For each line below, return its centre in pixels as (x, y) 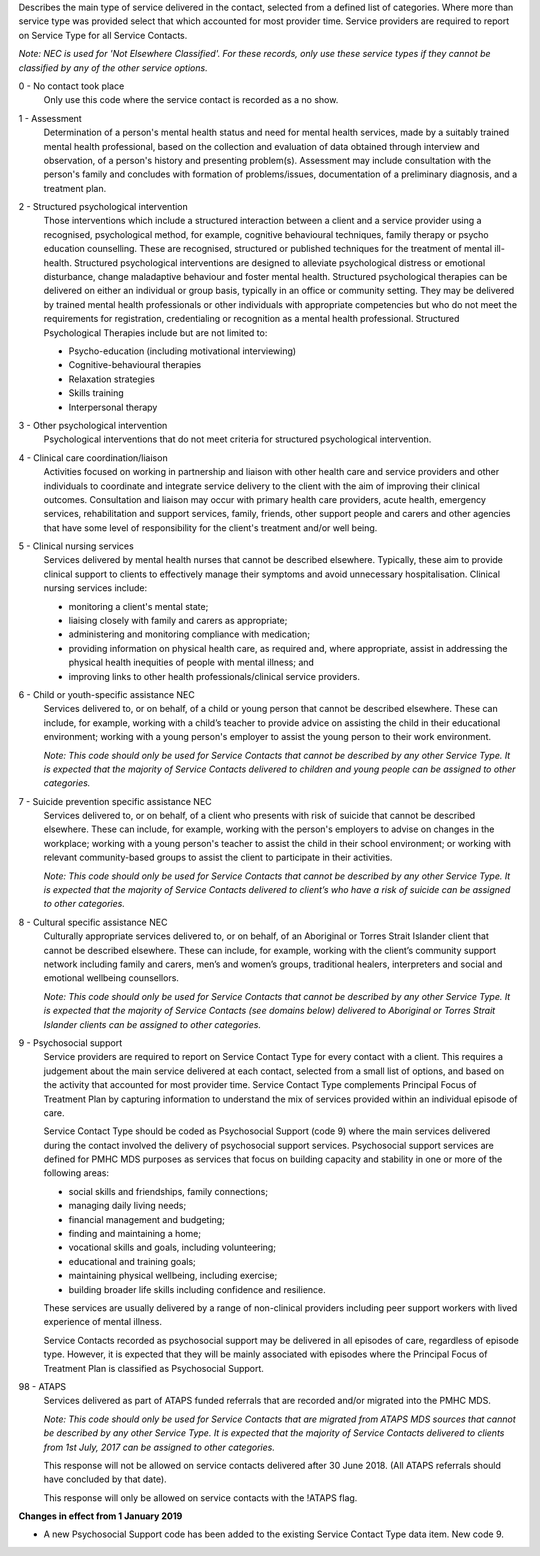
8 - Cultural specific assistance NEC (93, 922)
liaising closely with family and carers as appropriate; (178, 621)
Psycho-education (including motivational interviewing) (182, 351)
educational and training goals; (132, 1261)
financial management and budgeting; (146, 1219)
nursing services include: (95, 588)
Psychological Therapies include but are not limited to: (155, 332)
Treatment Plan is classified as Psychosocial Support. (154, 1368)
